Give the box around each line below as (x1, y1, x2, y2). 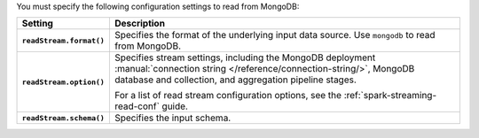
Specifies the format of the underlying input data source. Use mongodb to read (114, 29, 436, 42)
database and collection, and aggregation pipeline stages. (114, 73, 357, 86)
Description (114, 18, 166, 30)
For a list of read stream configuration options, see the (114, 89, 342, 102)
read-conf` (114, 100, 160, 112)
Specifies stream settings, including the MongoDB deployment (114, 51, 376, 64)
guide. (161, 100, 188, 112)
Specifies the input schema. (114, 111, 232, 124)
